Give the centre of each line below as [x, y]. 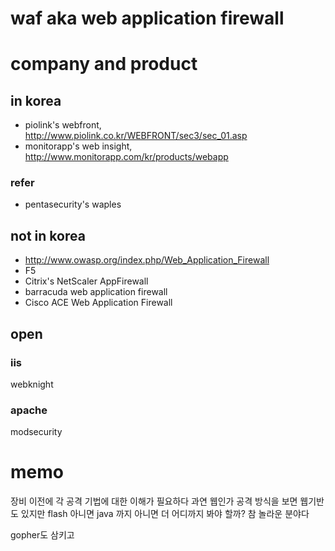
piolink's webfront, [63, 125]
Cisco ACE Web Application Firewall [98, 303]
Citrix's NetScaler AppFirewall [86, 281]
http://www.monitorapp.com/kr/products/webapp [126, 157]
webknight [32, 384]
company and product [104, 64]
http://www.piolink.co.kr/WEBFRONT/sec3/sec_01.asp [136, 136]
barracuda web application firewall [96, 292]
